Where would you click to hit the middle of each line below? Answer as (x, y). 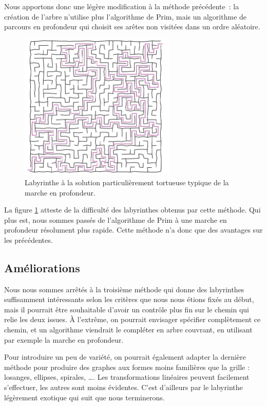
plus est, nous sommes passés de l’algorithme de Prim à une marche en (116, 219)
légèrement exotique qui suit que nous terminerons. (84, 397)
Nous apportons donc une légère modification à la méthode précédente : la (122, 6)
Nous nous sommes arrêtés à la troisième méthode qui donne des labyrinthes (124, 289)
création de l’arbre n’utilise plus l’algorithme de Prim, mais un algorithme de (126, 16)
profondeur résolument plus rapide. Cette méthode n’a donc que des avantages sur (133, 230)
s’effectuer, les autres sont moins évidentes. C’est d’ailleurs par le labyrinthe (123, 387)
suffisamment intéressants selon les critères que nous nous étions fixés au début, (129, 299)
